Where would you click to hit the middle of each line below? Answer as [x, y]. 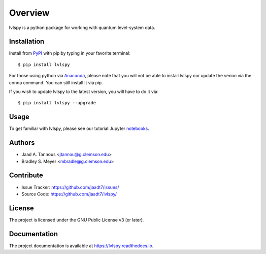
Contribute [26, 175]
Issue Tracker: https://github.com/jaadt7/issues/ [70, 187]
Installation [27, 42]
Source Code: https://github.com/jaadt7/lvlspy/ [69, 194]
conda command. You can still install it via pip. [56, 82]
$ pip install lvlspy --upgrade [57, 103]
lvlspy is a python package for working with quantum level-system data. [82, 28]
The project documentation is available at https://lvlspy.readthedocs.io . [81, 246]
